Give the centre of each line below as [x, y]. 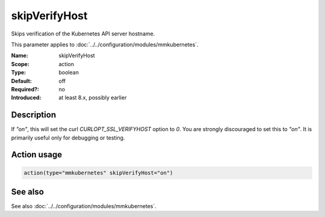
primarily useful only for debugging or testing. [68, 138]
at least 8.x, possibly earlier [93, 98]
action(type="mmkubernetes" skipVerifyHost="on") [98, 173]
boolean [69, 73]
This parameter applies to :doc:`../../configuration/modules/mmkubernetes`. [105, 44]
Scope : [20, 64]
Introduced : [26, 98]
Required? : [25, 89]
